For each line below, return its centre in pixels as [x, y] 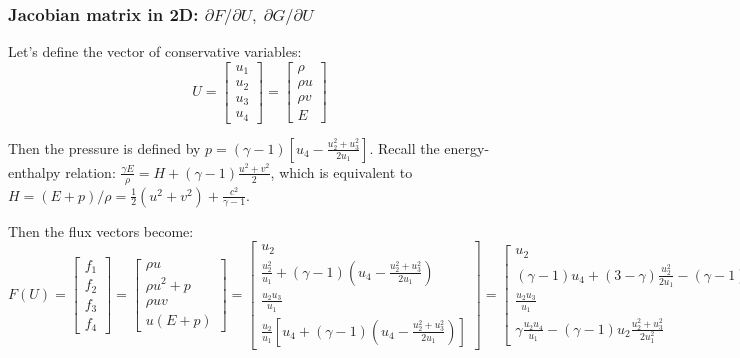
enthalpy [34, 171]
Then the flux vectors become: [101, 230]
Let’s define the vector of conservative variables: [155, 51]
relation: [90, 171]
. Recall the [404, 147]
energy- [467, 147]
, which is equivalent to [341, 171]
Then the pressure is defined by [104, 147]
